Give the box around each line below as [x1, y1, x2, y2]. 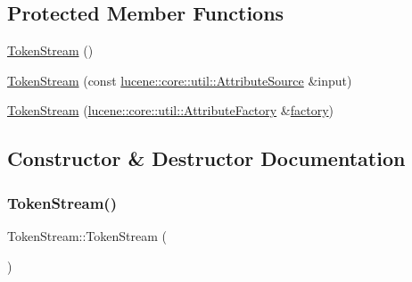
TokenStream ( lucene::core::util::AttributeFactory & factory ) [7, 101, 334, 120]
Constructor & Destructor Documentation [7, 145, 406, 172]
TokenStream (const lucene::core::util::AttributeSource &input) [7, 70, 352, 89]
